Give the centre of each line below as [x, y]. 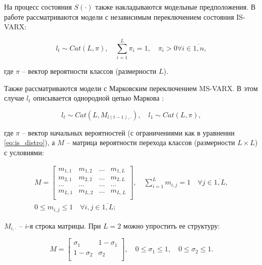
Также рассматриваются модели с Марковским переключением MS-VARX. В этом [131, 88]
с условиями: [24, 152]
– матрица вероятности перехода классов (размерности [151, 142]
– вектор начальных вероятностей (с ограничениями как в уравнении [128, 132]
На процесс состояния [38, 7]
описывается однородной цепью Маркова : [98, 98]
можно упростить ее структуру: [171, 225]
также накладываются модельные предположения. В [176, 7]
